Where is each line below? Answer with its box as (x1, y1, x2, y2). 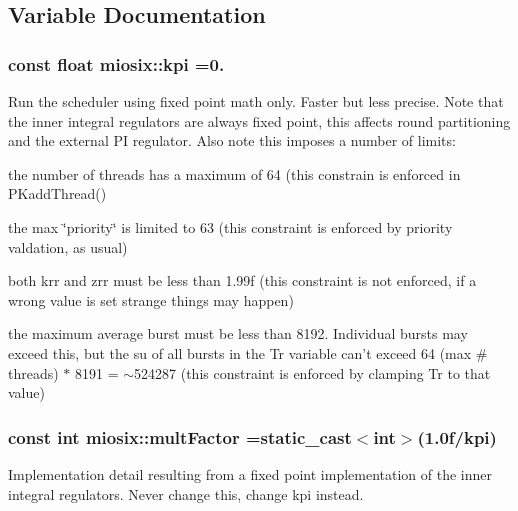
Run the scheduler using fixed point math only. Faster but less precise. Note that (8, 91, 504, 111)
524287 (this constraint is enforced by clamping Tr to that (134, 362, 491, 383)
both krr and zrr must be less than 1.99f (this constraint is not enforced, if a (8, 270, 477, 291)
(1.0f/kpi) (417, 424, 497, 449)
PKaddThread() (8, 183, 107, 204)
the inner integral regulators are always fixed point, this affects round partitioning (8, 110, 511, 131)
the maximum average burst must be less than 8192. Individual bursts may (8, 323, 468, 344)
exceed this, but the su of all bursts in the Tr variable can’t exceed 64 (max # (8, 342, 488, 363)
